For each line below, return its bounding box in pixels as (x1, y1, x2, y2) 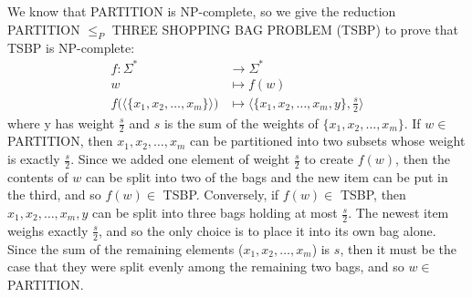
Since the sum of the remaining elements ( (7, 239, 244, 258)
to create (304, 149, 354, 169)
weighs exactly (7, 220, 89, 240)
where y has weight (7, 113, 115, 132)
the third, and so (7, 185, 101, 204)
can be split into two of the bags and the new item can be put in (85, 167, 448, 186)
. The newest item (348, 203, 449, 222)
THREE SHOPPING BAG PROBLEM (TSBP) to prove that (111, 19, 459, 38)
